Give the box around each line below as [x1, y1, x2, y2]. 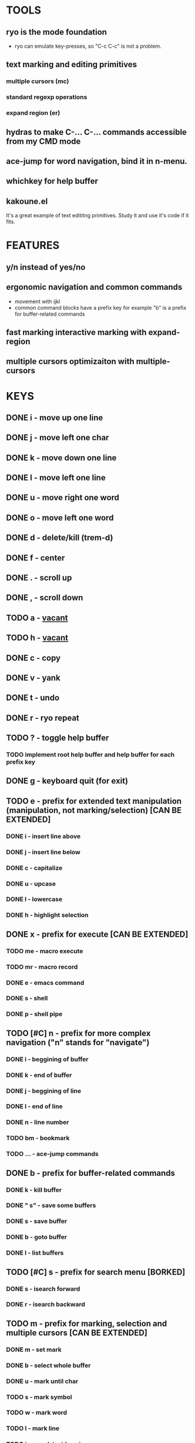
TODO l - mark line [6, 1424, 60, 1432]
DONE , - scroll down [6, 593, 83, 603]
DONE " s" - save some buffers [6, 1202, 96, 1210]
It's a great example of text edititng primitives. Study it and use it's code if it [6, 212, 189, 219]
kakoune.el [6, 196, 48, 206]
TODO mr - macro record [6, 963, 78, 971]
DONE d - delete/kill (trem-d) [6, 533, 113, 543]
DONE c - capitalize [6, 864, 63, 872]
